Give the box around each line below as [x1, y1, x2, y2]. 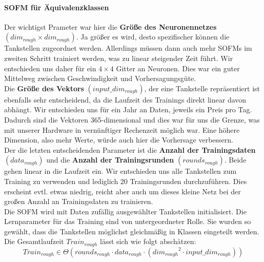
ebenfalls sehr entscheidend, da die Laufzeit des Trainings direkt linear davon [4, 94, 247, 105]
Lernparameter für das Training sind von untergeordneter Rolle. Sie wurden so [4, 216, 251, 227]
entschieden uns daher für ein [4, 63, 96, 73]
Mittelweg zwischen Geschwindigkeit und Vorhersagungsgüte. [4, 73, 196, 84]
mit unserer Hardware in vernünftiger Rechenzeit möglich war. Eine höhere [4, 124, 240, 135]
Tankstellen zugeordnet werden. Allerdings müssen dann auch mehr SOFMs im [4, 43, 252, 53]
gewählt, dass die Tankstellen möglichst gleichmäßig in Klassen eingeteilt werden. [4, 226, 259, 236]
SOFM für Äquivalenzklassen [4, 2, 109, 12]
